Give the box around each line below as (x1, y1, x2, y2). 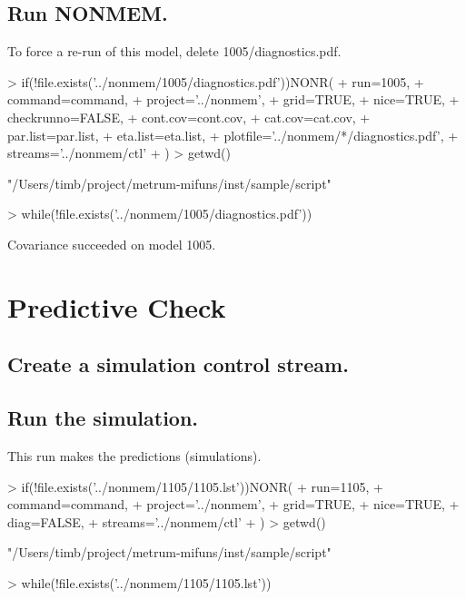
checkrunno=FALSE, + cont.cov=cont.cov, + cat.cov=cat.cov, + (7, 107, 371, 126)
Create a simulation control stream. (7, 350, 349, 378)
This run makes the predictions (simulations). (7, 446, 262, 465)
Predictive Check (7, 288, 226, 325)
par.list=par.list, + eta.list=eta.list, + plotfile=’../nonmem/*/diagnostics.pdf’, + (7, 125, 459, 144)
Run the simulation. (7, 404, 199, 432)
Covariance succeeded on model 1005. (7, 234, 216, 253)
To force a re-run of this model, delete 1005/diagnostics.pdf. (7, 42, 342, 61)
